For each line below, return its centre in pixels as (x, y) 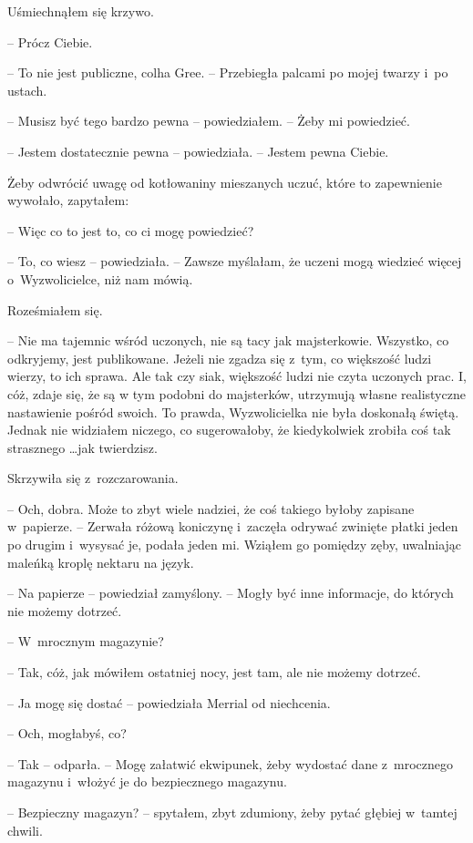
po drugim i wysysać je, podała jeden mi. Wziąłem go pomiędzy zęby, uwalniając (235, 545)
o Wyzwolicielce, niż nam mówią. (100, 278)
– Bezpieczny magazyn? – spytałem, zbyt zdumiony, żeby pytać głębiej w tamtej (232, 812)
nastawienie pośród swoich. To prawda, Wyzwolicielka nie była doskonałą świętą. (233, 411)
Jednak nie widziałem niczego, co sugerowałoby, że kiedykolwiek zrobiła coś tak (229, 430)
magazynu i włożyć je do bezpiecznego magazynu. (147, 781)
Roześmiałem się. (55, 309)
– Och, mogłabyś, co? (67, 733)
